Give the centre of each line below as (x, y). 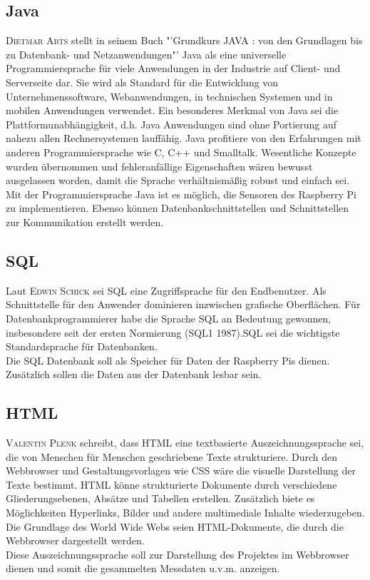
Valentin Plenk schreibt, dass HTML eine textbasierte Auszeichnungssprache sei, (185, 443)
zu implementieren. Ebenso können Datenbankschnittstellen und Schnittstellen (178, 208)
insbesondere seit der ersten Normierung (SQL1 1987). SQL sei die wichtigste (173, 332)
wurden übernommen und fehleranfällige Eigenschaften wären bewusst (159, 166)
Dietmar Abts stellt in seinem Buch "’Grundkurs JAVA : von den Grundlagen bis (184, 40)
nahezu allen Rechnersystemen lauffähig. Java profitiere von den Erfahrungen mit (184, 138)
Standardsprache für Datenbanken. (82, 346)
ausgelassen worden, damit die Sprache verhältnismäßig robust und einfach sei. (178, 180)
